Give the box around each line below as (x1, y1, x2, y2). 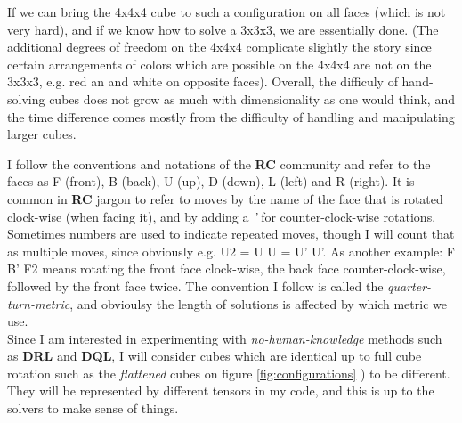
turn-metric (7, 294, 70, 313)
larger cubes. (7, 125, 77, 143)
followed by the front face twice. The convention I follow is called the (7, 276, 384, 295)
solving (7, 89, 45, 108)
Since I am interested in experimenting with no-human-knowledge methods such (7, 329, 442, 347)
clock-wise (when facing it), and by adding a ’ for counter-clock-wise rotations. (7, 207, 436, 225)
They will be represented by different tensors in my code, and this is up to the (7, 381, 434, 400)
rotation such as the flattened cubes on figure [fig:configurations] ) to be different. (7, 363, 450, 382)
